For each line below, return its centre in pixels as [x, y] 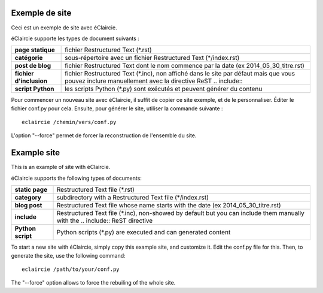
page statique [35, 50]
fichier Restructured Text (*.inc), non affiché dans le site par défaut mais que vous [180, 74]
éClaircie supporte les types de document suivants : [75, 38]
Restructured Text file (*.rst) [95, 190]
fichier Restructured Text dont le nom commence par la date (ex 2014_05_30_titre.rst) [185, 66]
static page [31, 190]
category [28, 198]
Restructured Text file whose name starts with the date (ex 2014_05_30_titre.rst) [169, 206]
